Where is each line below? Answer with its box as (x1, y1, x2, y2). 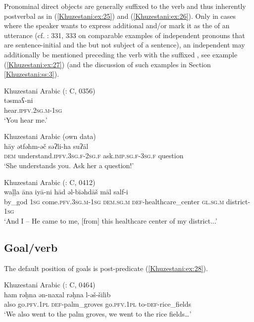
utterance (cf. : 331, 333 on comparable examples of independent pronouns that (4, 30, 245, 40)
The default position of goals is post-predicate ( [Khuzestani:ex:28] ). (4, 263, 208, 273)
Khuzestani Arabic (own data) (4, 131, 96, 141)
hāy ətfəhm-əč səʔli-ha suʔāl (4, 140, 89, 151)
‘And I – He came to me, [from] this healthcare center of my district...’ (4, 215, 217, 226)
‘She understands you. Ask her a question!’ (4, 160, 134, 170)
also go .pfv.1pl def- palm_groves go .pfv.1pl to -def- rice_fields (4, 299, 192, 309)
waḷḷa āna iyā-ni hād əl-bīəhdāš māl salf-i (4, 186, 128, 197)
